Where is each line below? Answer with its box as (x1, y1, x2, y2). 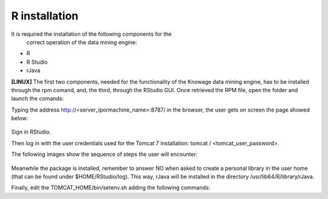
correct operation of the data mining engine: (26, 38, 137, 46)
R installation (11, 9, 79, 22)
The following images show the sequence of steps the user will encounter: (11, 150, 198, 158)
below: (11, 115, 29, 122)
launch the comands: (11, 95, 64, 103)
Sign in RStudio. (11, 128, 52, 136)
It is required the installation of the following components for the (11, 30, 172, 38)
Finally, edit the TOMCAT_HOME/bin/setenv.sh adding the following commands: (11, 184, 211, 191)
